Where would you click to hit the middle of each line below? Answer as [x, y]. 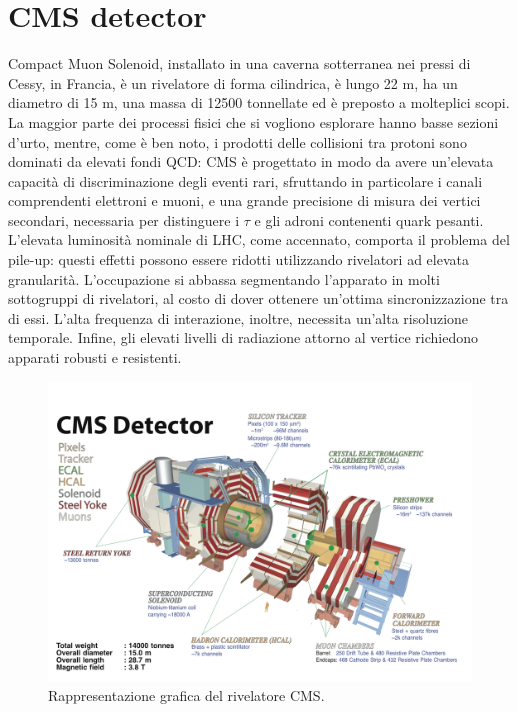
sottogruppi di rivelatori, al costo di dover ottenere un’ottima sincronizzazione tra [258, 298]
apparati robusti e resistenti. [95, 357]
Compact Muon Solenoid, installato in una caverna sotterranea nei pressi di [239, 63]
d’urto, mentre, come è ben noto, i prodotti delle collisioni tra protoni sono [237, 141]
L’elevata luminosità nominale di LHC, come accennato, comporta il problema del [259, 239]
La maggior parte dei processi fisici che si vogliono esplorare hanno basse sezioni [253, 121]
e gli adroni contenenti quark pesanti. [369, 219]
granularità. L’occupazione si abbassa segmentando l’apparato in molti [224, 278]
